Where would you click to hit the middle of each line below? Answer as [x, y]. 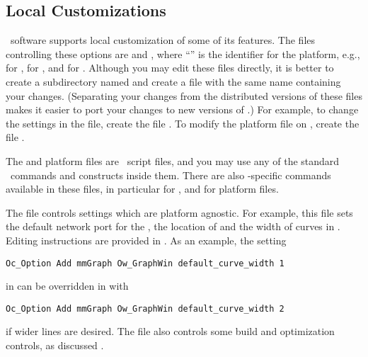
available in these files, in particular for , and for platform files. [142, 189]
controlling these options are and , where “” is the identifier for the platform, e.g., [183, 53]
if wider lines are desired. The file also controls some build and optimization [170, 331]
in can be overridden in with [67, 286]
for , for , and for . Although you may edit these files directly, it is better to [170, 68]
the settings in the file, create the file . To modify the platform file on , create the [183, 123]
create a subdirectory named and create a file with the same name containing [173, 81]
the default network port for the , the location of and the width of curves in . [173, 226]
